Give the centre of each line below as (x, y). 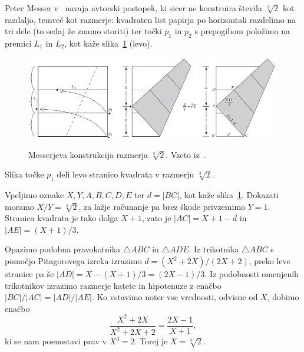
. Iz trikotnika (214, 249)
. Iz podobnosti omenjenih (252, 274)
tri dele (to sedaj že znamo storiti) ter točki (83, 31)
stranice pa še (29, 274)
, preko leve (270, 261)
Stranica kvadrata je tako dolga (62, 218)
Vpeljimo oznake (34, 195)
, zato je (156, 218)
